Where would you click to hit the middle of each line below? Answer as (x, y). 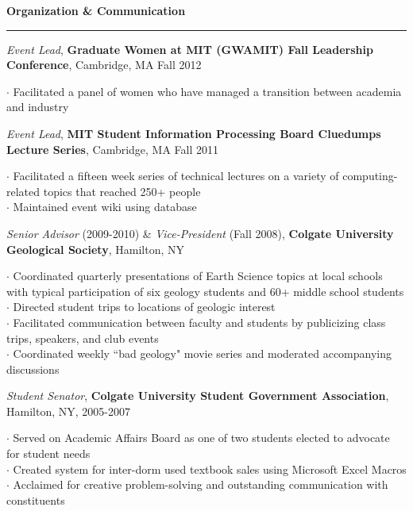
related (23, 191)
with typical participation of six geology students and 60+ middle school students (205, 291)
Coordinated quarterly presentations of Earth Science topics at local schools (198, 276)
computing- (370, 176)
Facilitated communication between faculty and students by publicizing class (199, 322)
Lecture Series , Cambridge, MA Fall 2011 (113, 149)
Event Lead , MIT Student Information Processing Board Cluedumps (194, 133)
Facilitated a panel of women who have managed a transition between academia (207, 91)
